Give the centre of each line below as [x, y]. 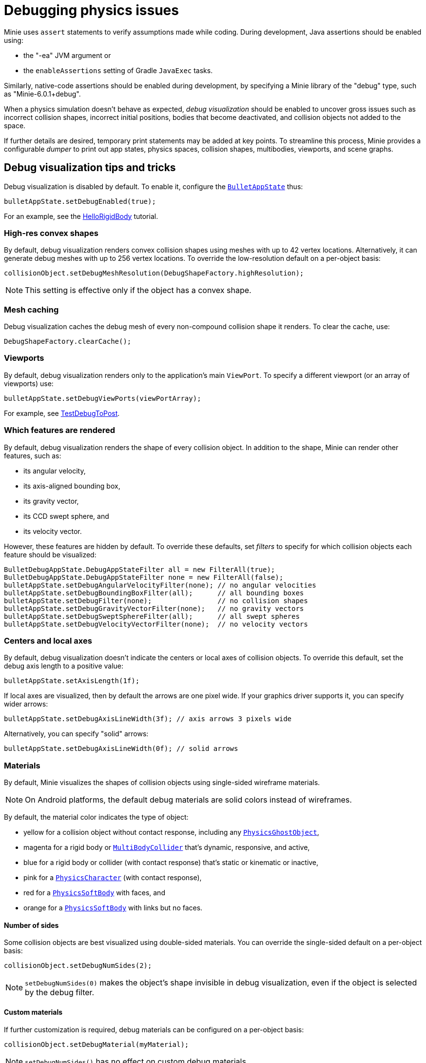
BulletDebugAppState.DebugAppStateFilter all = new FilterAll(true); [140, 569]
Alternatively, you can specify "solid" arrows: [76, 734]
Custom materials [33, 1012]
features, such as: [33, 455]
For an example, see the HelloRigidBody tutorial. [81, 216]
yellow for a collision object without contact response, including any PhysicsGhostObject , [171, 832]
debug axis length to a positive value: [64, 666]
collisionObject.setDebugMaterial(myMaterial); [97, 1044]
